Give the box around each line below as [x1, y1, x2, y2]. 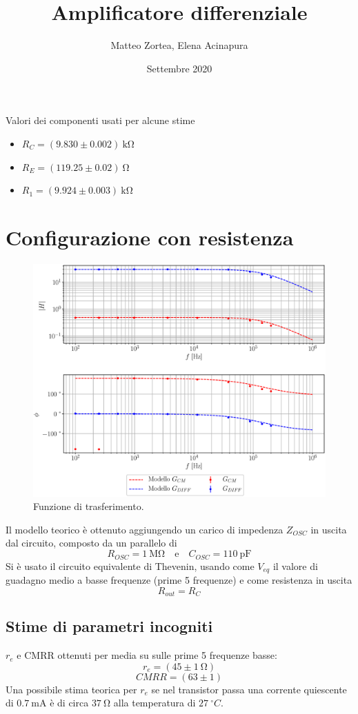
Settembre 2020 [146, 61, 212, 75]
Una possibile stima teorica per [6, 682, 137, 696]
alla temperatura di [113, 695, 196, 710]
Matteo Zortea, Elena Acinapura [110, 38, 248, 52]
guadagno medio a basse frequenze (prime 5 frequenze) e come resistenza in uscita [6, 572, 352, 586]
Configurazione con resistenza [6, 223, 294, 251]
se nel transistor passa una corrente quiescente [151, 682, 347, 696]
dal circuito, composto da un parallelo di [6, 535, 177, 550]
